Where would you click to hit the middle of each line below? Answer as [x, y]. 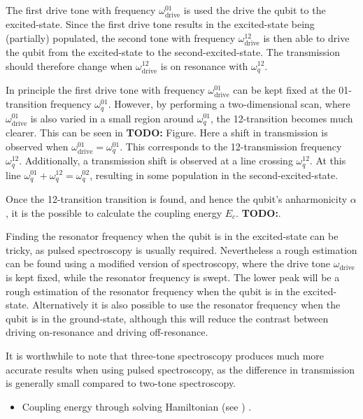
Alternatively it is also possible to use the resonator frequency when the [186, 305]
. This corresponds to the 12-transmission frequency [231, 146]
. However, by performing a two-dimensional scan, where [229, 104]
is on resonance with [204, 65]
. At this [328, 161]
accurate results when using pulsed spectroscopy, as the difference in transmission [180, 369]
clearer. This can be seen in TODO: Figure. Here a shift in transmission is [167, 133]
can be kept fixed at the [284, 89]
